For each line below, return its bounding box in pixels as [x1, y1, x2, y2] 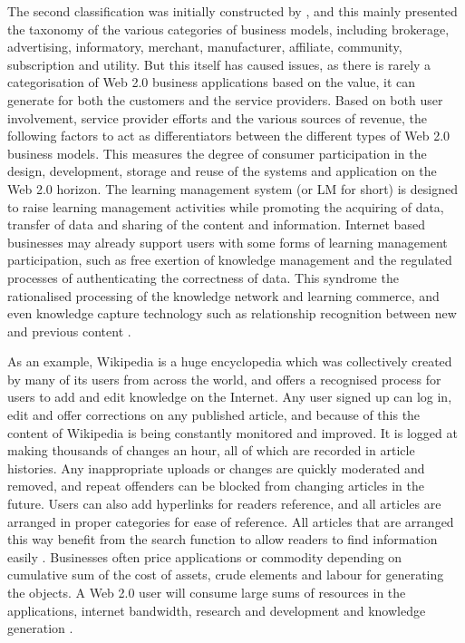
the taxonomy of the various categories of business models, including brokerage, [7, 19, 450, 38]
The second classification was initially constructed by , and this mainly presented [7, 2, 458, 20]
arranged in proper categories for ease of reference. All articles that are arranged [7, 511, 454, 531]
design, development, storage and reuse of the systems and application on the [7, 161, 437, 180]
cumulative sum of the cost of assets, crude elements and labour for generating [7, 565, 444, 584]
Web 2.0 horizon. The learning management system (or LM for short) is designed [7, 179, 458, 198]
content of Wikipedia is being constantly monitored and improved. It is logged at [7, 423, 458, 442]
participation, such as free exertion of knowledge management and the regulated [7, 250, 452, 269]
